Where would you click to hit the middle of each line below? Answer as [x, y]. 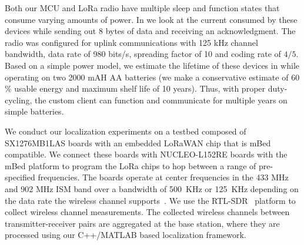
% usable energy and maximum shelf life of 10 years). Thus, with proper [135, 88]
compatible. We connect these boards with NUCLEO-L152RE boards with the [146, 154]
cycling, [19, 100]
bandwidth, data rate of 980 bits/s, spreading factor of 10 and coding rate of [143, 54]
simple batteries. [34, 111]
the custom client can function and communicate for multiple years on [161, 100]
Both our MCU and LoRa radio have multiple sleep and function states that [142, 8]
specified [20, 177]
